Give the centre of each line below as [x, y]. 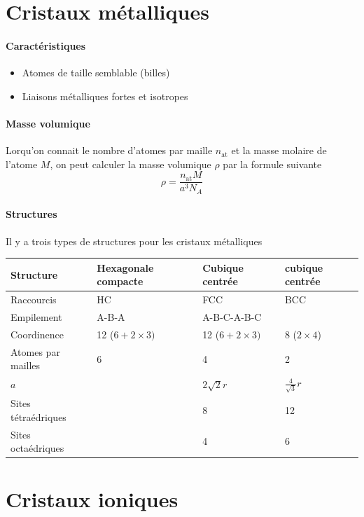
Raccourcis [34, 299]
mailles [26, 365]
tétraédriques [38, 416]
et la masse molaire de [279, 150]
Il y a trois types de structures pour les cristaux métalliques [134, 241]
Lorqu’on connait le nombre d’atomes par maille [109, 150]
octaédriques [37, 448]
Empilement [36, 317]
